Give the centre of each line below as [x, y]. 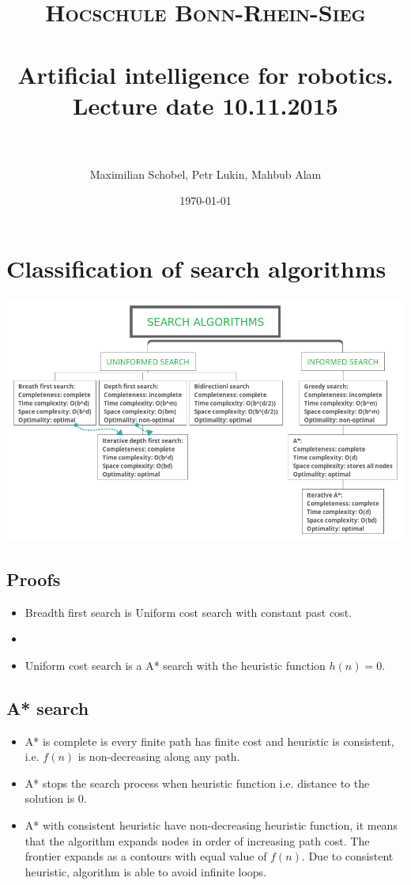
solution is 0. [56, 798]
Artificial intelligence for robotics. [205, 74]
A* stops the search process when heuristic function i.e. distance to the [197, 783]
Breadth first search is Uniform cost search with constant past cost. [188, 612]
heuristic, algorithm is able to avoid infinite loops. [146, 871]
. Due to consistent [347, 856]
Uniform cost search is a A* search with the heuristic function [175, 665]
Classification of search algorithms [196, 269]
